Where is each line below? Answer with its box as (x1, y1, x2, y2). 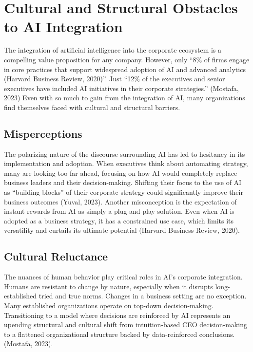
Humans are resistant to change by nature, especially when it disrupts (4, 281, 213, 291)
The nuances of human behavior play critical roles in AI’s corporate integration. (4, 272, 243, 282)
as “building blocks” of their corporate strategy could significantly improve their (4, 187, 243, 197)
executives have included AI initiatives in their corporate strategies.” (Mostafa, (4, 83, 239, 93)
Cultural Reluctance (4, 249, 108, 264)
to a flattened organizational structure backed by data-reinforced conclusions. (4, 329, 235, 339)
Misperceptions (4, 126, 82, 141)
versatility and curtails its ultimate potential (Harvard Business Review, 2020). (4, 225, 240, 235)
